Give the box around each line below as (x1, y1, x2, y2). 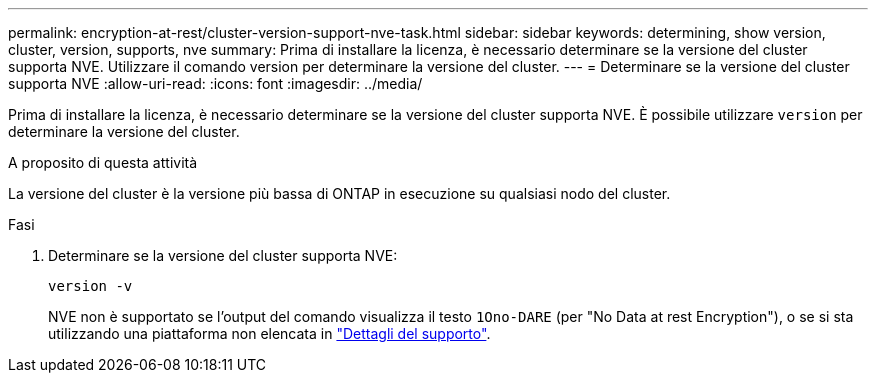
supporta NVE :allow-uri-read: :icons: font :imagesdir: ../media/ (8, 75, 423, 92)
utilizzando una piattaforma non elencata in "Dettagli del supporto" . (48, 325, 491, 342)
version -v (48, 278, 133, 294)
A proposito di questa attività (8, 154, 198, 171)
